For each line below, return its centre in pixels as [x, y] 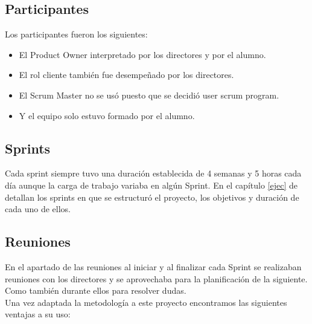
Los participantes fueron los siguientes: [76, 34]
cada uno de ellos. [38, 209]
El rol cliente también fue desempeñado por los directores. [126, 75]
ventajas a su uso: [38, 314]
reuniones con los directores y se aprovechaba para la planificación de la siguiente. [156, 278]
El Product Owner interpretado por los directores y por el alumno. [142, 54]
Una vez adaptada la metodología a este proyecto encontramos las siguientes [146, 302]
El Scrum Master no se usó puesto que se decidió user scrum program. [149, 95]
